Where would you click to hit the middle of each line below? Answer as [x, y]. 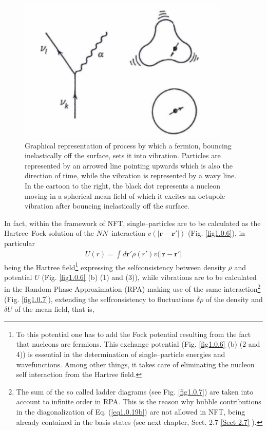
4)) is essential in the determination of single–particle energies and [121, 354]
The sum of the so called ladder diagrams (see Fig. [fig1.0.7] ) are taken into [135, 391]
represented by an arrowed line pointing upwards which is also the [129, 165]
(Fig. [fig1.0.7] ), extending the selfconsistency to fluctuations [99, 299]
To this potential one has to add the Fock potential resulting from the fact [133, 334]
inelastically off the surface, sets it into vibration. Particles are [123, 155]
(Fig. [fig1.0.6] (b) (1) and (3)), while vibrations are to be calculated [149, 277]
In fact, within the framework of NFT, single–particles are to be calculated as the [132, 223]
